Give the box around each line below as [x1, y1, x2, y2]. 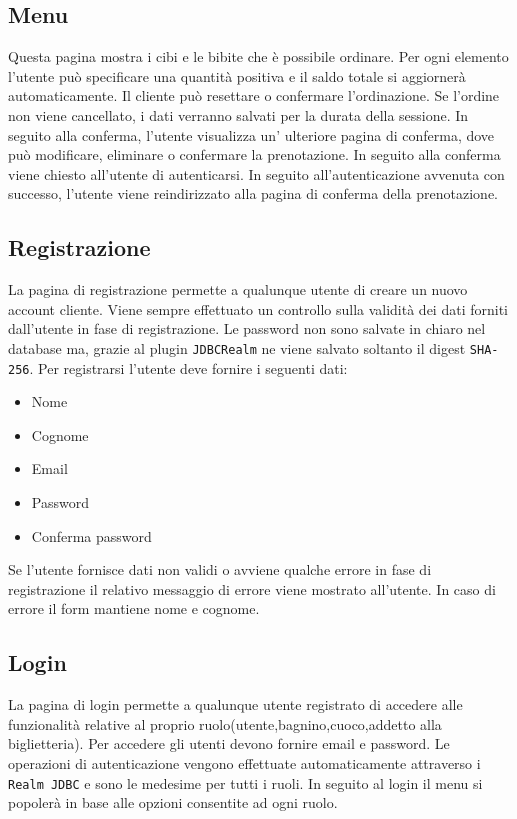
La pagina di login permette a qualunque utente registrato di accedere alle [8, 694, 463, 715]
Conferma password [31, 525, 152, 546]
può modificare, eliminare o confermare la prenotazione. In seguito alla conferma [8, 144, 501, 165]
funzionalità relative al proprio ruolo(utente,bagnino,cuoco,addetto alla [8, 713, 442, 734]
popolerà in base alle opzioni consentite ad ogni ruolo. [8, 792, 338, 813]
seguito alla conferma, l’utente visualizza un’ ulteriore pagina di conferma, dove [8, 124, 495, 145]
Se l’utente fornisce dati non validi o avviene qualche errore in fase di [8, 559, 432, 580]
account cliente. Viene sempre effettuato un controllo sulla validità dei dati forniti [8, 298, 508, 319]
